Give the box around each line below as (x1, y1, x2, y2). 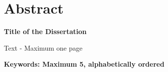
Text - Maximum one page (4, 42, 83, 53)
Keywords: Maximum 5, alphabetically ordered (4, 59, 165, 69)
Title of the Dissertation (4, 26, 87, 36)
